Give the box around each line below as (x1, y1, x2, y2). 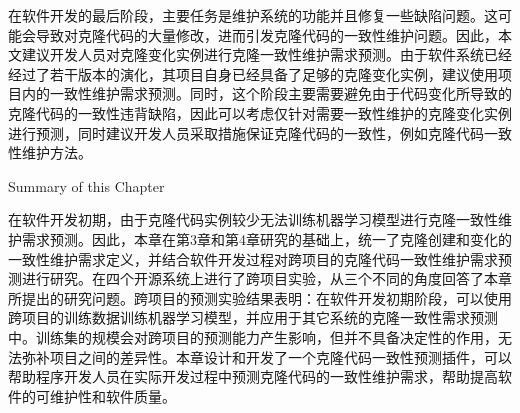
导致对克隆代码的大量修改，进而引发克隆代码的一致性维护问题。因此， (35, 24, 498, 45)
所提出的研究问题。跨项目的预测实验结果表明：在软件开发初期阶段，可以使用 (8, 287, 512, 308)
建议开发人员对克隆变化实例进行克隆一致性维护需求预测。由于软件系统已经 (21, 44, 512, 65)
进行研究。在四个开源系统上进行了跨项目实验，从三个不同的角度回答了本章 (21, 268, 512, 289)
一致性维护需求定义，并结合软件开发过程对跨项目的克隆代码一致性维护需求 (8, 248, 498, 269)
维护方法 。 (21, 142, 92, 163)
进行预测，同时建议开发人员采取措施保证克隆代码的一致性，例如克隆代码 (8, 122, 484, 143)
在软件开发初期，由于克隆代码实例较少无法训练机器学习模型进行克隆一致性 (8, 209, 498, 230)
